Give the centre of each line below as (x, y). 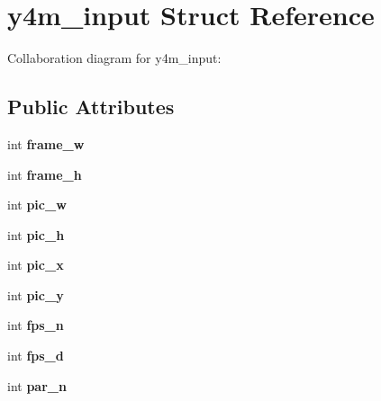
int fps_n (36, 325)
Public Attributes (91, 107)
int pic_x (36, 265)
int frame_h (45, 174)
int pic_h (36, 234)
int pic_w (37, 205)
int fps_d (36, 356)
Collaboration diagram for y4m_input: (114, 58)
